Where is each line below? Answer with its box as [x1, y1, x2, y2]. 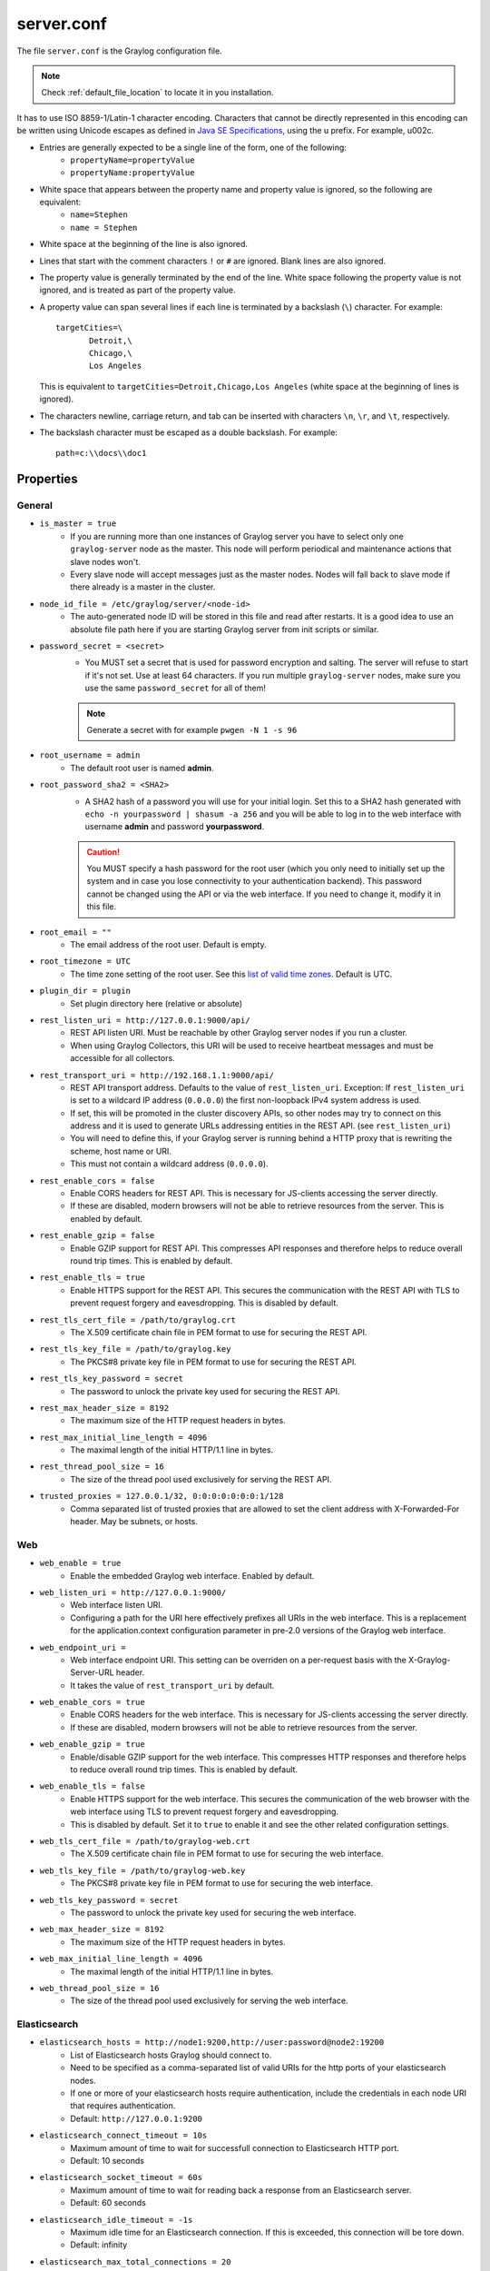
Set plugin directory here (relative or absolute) [70, 997, 243, 1008]
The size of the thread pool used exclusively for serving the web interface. [70, 1995, 348, 2007]
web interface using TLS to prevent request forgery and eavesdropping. [70, 1806, 339, 1817]
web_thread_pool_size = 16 [39, 1983, 160, 1993]
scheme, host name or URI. [70, 1145, 172, 1156]
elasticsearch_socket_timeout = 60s [39, 2172, 203, 2183]
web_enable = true [39, 1558, 122, 1569]
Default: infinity [70, 2239, 128, 2250]
